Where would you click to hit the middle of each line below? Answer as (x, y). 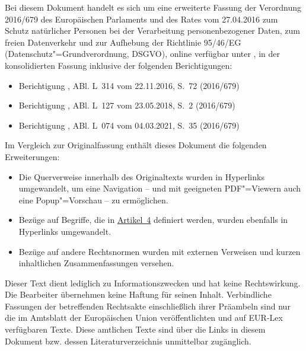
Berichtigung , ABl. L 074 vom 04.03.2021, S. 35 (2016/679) (129, 125)
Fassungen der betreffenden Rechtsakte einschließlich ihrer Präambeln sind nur (148, 306)
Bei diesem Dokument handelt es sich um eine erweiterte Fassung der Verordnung (153, 7)
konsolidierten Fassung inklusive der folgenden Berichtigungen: (119, 65)
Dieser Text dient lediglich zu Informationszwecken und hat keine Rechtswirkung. (153, 283)
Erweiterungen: (32, 156)
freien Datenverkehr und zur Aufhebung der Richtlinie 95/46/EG (123, 42)
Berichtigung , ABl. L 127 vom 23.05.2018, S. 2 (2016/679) (127, 105)
